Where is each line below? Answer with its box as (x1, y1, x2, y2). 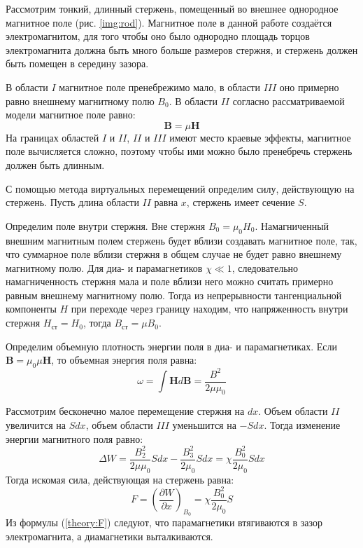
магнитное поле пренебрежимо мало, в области (59, 79, 260, 94)
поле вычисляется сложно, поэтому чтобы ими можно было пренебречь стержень (6, 144, 353, 158)
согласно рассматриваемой (232, 93, 345, 108)
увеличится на (6, 418, 66, 432)
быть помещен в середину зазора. (6, 56, 149, 71)
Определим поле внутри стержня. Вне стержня (6, 218, 206, 233)
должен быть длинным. (6, 157, 105, 172)
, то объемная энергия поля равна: (51, 352, 197, 367)
